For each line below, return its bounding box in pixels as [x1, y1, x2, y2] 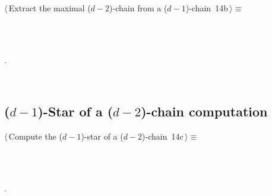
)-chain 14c [142, 130, 184, 143]
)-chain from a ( [109, 2, 167, 14]
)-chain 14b [185, 2, 228, 14]
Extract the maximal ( [8, 2, 91, 14]
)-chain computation [141, 102, 268, 121]
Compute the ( [8, 130, 62, 143]
